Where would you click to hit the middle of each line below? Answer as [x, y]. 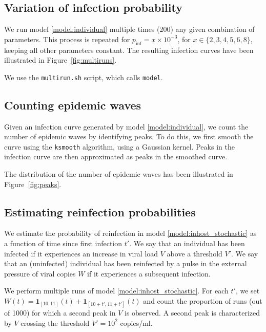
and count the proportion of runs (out [203, 301]
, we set [248, 291]
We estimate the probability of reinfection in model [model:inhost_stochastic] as [130, 233]
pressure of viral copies [40, 273]
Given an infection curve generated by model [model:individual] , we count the [126, 126]
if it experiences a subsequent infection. [149, 273]
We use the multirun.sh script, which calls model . [84, 77]
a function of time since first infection [63, 243]
